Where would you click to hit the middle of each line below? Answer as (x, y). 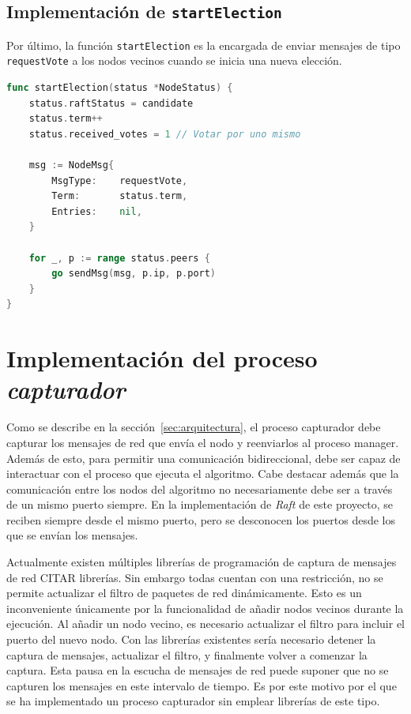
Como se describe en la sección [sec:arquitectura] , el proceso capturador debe (194, 427)
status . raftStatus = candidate (111, 103)
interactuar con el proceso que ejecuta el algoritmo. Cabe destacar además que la (203, 473)
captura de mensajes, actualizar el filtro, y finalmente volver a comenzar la (187, 654)
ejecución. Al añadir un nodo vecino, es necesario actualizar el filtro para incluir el (206, 624)
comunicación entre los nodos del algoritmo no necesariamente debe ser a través (200, 489)
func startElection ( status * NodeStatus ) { (120, 88)
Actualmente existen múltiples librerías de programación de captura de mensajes (202, 562)
